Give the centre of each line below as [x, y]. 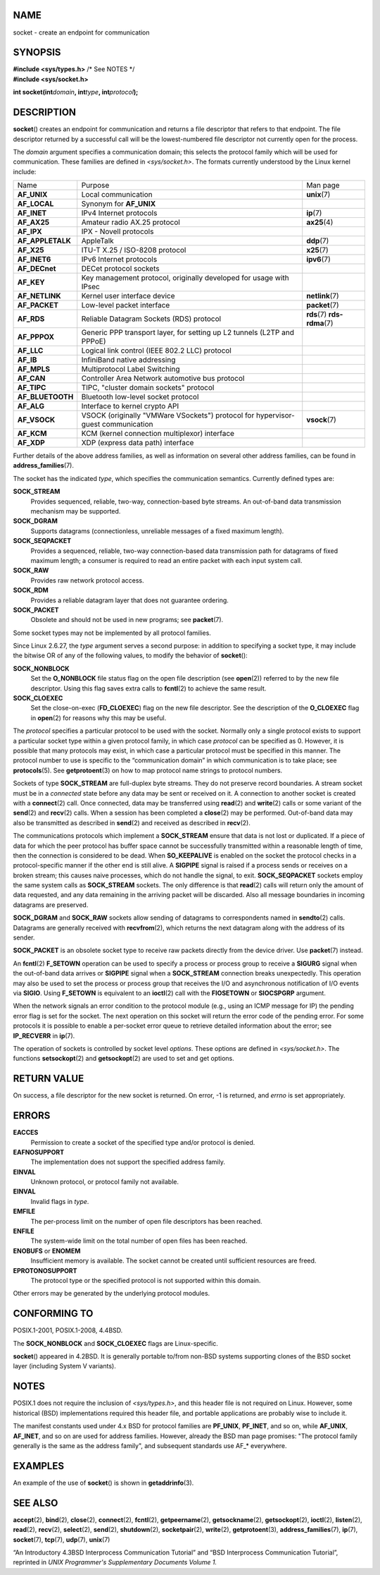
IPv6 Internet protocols [119, 260]
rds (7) [317, 315]
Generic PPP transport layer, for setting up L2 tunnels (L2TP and [188, 333]
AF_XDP [31, 443]
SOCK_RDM [31, 590]
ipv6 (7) [318, 260]
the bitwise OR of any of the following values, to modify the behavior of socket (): [130, 655]
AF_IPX [30, 231]
